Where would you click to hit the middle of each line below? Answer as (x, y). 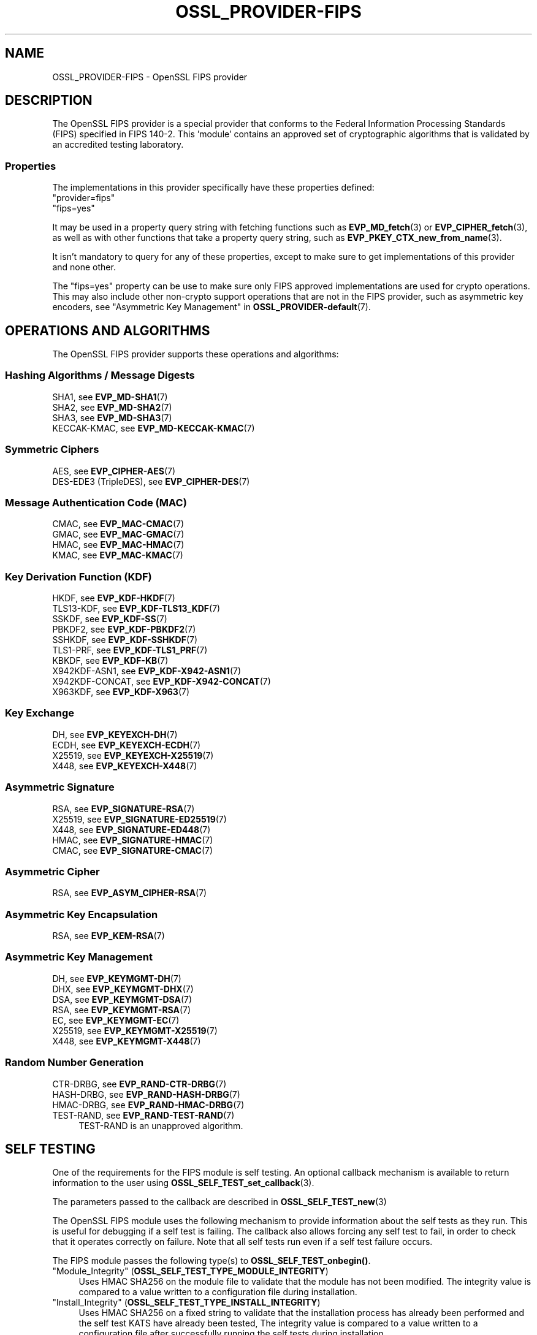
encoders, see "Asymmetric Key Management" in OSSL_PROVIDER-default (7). (211, 307)
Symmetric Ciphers (52, 450)
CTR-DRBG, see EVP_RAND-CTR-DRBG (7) (139, 1084)
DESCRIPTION (49, 101)
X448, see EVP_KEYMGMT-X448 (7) (127, 1041)
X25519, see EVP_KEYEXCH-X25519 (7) (133, 755)
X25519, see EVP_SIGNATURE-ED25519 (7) (139, 819)
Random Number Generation (74, 1063)
